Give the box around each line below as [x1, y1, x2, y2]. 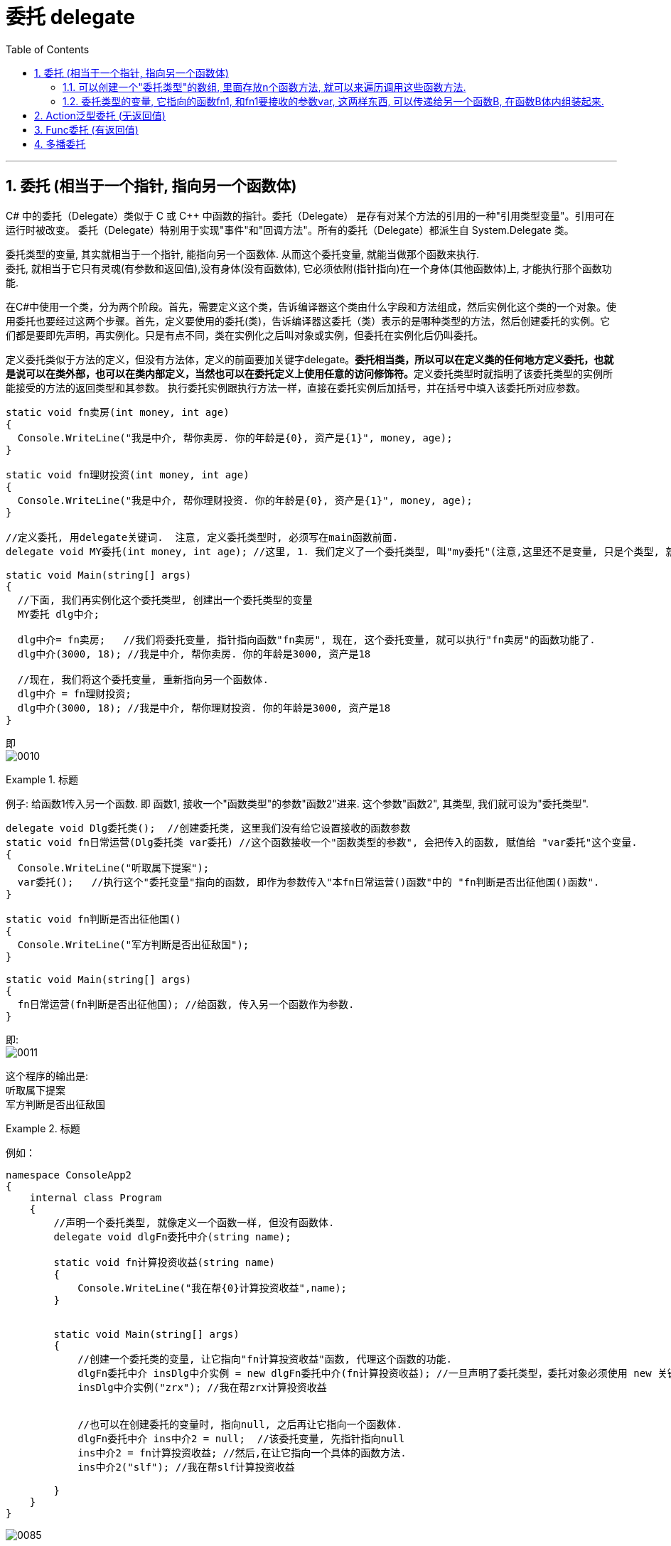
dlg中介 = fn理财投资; [17, 687, 131, 699]
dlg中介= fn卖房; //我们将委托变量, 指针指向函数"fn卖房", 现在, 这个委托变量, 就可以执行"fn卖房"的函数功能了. [17, 633, 596, 645]
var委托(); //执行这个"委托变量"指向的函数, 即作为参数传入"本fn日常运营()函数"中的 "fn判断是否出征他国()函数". [17, 876, 600, 888]
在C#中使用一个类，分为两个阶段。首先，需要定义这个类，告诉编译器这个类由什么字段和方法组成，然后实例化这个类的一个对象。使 [6, 300, 617, 313]
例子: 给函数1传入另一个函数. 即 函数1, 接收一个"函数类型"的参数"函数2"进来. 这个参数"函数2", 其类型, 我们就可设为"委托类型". [6, 797, 589, 810]
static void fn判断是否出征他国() [6, 913, 181, 925]
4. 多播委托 [34, 137, 86, 150]
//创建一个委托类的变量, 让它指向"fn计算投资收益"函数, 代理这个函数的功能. [77, 1353, 452, 1365]
